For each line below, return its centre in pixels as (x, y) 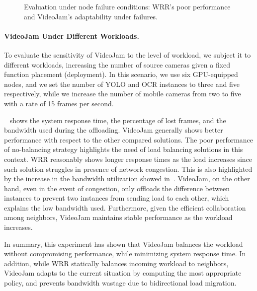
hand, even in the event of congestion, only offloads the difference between (117, 188)
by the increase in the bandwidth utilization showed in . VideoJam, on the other (127, 179)
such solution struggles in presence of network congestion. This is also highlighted (128, 169)
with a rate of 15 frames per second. (59, 103)
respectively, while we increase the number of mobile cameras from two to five (123, 94)
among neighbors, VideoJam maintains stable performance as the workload (118, 217)
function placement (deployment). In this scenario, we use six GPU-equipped (121, 74)
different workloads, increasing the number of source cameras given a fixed (117, 64)
